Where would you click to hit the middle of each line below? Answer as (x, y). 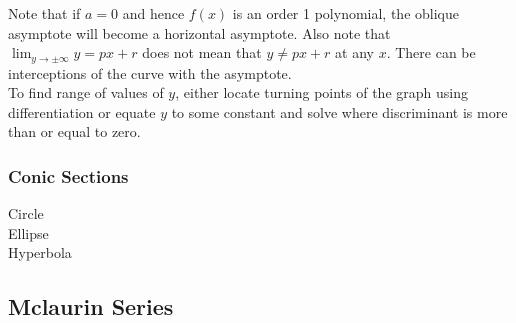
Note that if (44, 13)
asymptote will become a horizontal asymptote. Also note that (199, 32)
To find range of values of (86, 92)
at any (354, 52)
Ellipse (28, 232)
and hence (153, 13)
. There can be (431, 52)
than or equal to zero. (74, 131)
